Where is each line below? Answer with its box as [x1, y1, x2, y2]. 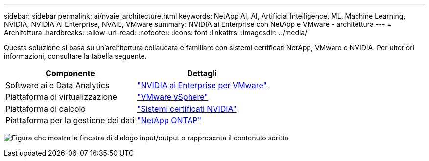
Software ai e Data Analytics [5, 80, 110, 90]
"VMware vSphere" [137, 92, 208, 102]
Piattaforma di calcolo [5, 104, 86, 114]
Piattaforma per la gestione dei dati [5, 115, 135, 125]
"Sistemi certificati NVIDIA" [137, 104, 237, 114]
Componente [46, 69, 95, 78]
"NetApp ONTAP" [137, 115, 202, 125]
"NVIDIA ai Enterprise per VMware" [137, 80, 267, 90]
